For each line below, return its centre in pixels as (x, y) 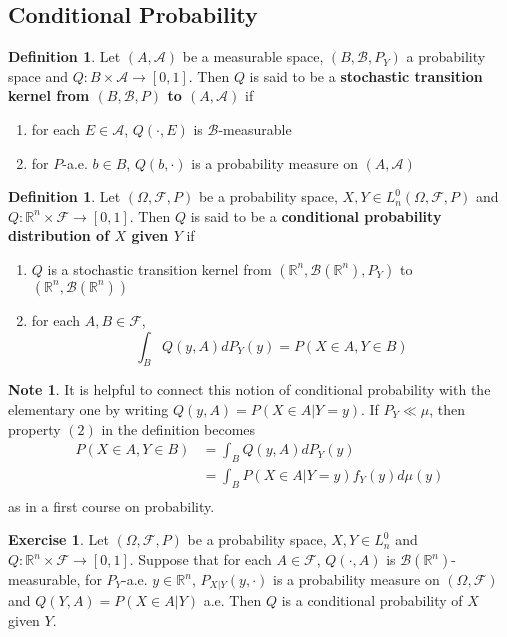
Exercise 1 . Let (58, 539)
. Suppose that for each (200, 559)
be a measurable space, (253, 56)
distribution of (59, 235)
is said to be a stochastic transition (366, 75)
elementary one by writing (88, 408)
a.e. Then (232, 600)
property (34, 428)
